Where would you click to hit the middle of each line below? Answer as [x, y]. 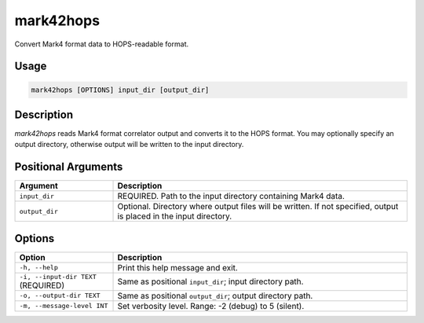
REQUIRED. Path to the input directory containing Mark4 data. [231, 196]
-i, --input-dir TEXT [58, 276]
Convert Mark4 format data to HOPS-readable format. [101, 44]
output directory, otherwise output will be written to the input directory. [129, 145]
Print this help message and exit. [178, 267]
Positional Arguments [69, 167]
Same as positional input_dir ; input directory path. [210, 281]
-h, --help [39, 268]
